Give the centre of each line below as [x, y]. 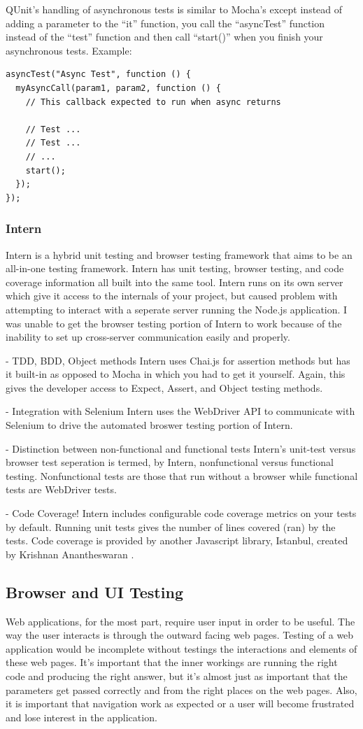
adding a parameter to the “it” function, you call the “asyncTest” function [165, 23]
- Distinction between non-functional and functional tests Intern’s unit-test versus [181, 448]
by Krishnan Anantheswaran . [70, 554]
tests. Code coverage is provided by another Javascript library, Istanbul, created [177, 540]
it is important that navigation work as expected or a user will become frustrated [180, 703]
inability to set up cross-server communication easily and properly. [148, 337]
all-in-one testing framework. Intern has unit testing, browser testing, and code [175, 268]
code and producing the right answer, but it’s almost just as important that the [177, 675]
